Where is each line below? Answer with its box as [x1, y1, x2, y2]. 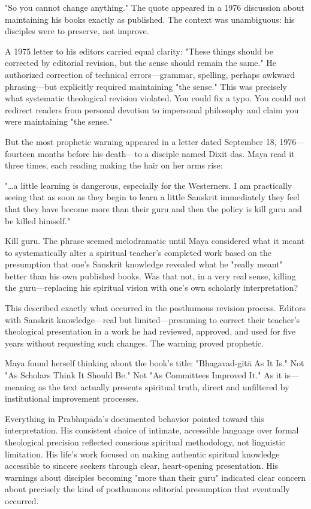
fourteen [5, 147, 35, 159]
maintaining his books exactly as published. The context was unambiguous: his [5, 13, 295, 25]
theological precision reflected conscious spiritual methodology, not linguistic [5, 436, 285, 448]
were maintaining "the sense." [5, 115, 113, 128]
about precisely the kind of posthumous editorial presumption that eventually [5, 483, 290, 495]
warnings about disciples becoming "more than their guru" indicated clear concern [5, 471, 306, 483]
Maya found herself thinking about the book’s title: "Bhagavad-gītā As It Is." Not [5, 357, 304, 369]
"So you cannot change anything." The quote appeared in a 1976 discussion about [5, 1, 304, 13]
